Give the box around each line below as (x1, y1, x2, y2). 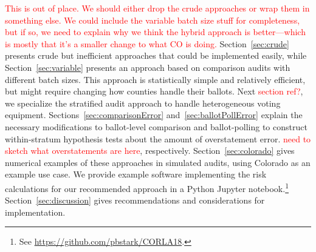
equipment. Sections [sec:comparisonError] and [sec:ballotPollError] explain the (5, 108, 303, 121)
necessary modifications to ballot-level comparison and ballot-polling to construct (5, 120, 307, 133)
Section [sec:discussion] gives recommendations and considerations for (5, 194, 265, 207)
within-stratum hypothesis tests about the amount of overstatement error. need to (5, 132, 311, 145)
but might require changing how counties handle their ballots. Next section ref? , (5, 85, 303, 98)
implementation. (5, 205, 66, 218)
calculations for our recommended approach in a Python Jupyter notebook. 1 (5, 180, 289, 194)
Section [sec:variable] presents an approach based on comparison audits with (5, 61, 290, 73)
